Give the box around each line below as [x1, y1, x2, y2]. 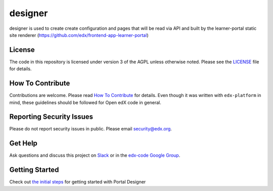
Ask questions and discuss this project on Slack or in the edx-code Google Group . [9, 152, 180, 159]
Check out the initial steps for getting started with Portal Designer [9, 179, 146, 185]
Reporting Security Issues [9, 113, 94, 121]
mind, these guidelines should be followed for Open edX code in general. [9, 99, 162, 106]
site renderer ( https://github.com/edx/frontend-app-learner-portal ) [9, 32, 149, 38]
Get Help [9, 139, 38, 148]
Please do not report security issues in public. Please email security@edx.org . [9, 126, 172, 132]
